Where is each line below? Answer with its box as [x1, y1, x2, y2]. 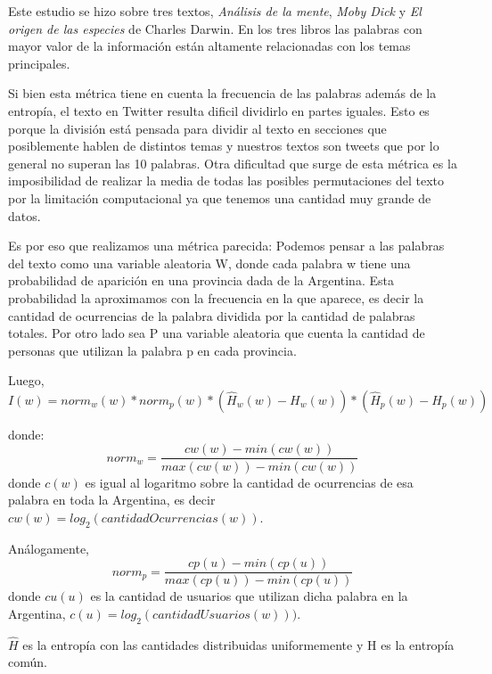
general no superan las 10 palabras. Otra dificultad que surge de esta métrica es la [8, 153, 457, 172]
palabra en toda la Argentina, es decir [8, 490, 216, 509]
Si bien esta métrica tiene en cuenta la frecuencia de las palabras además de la [8, 84, 437, 103]
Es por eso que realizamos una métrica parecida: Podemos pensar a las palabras [8, 236, 445, 255]
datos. [8, 206, 41, 225]
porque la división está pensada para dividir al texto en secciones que [8, 119, 387, 137]
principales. [8, 53, 70, 72]
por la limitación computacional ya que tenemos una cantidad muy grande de [8, 188, 431, 207]
